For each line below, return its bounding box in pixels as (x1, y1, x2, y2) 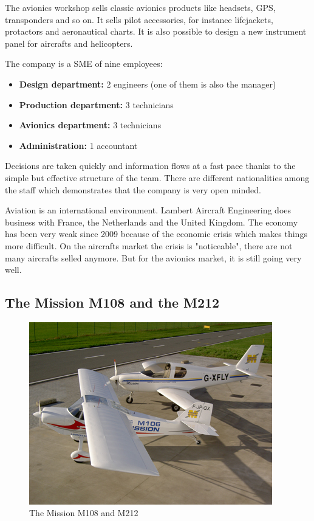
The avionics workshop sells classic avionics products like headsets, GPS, (5, 1, 276, 13)
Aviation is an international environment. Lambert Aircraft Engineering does (5, 204, 292, 216)
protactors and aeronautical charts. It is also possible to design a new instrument (5, 25, 307, 38)
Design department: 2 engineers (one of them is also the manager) (19, 77, 276, 90)
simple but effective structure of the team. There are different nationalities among (5, 171, 310, 184)
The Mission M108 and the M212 (5, 293, 220, 312)
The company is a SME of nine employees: (5, 57, 163, 70)
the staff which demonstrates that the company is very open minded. (5, 183, 261, 196)
